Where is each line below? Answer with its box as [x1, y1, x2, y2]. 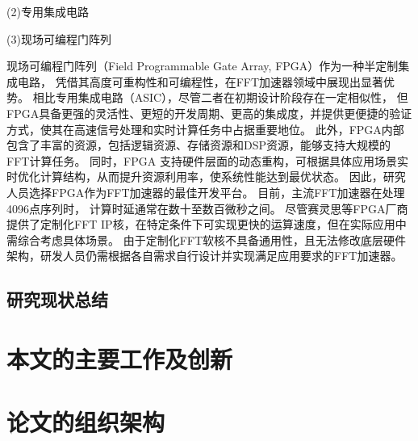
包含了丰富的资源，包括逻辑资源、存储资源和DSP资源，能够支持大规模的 [6, 136, 391, 153]
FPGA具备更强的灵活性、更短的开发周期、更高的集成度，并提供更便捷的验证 [6, 104, 412, 121]
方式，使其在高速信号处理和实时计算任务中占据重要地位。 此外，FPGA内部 [6, 120, 404, 137]
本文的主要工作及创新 [6, 342, 233, 375]
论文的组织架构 [6, 405, 165, 439]
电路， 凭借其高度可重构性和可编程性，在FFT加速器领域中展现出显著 [17, 73, 384, 90]
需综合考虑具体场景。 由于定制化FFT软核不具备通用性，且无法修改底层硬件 [6, 231, 407, 248]
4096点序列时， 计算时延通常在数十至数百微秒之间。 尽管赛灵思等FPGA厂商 [6, 199, 408, 216]
